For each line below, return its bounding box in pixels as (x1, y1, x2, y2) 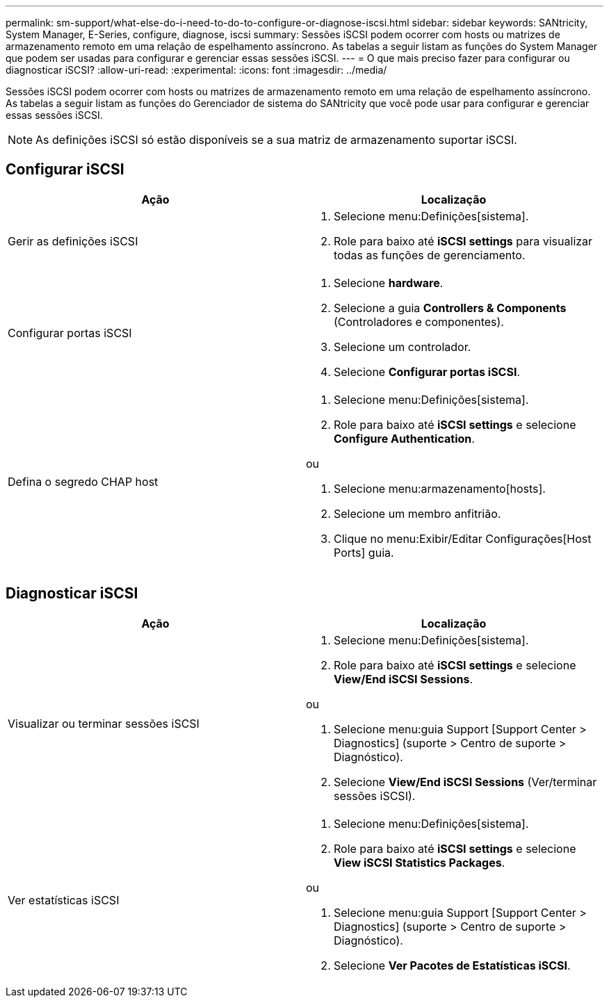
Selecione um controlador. (334, 339, 471, 354)
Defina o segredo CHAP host (8, 474, 159, 489)
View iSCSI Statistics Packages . (334, 855, 505, 870)
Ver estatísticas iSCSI (8, 892, 120, 907)
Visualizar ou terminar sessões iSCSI (8, 716, 200, 731)
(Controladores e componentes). (334, 314, 504, 329)
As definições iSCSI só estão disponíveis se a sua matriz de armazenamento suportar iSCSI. (35, 133, 517, 147)
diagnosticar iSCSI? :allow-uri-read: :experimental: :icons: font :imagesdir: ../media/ (6, 64, 387, 76)
